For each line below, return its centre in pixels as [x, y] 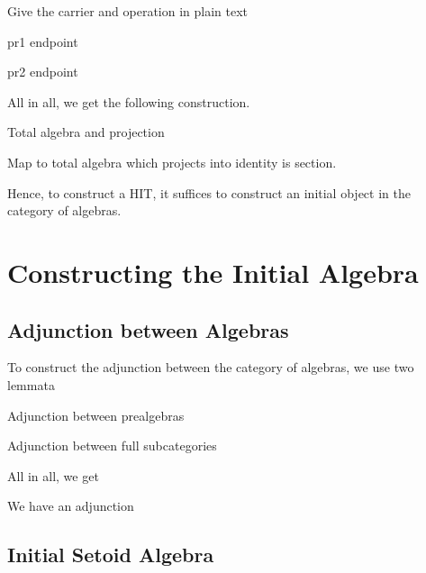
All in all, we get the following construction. [129, 101]
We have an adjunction [71, 506]
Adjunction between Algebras [148, 329]
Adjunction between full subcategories [112, 446]
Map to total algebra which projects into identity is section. [172, 162]
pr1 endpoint [43, 41]
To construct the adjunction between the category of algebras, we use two [211, 367]
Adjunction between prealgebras [96, 415]
